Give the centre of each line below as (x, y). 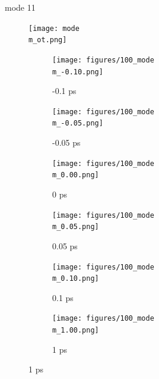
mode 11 (20, 7)
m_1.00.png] (76, 331)
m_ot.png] (48, 40)
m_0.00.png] (76, 175)
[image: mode (54, 28)
